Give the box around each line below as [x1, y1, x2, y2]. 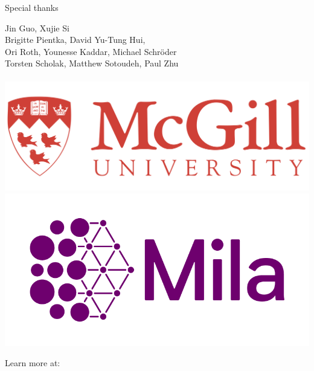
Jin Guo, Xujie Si [5, 21, 69, 34]
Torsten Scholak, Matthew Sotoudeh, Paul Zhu [5, 57, 179, 69]
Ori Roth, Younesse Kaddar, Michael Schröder [5, 45, 177, 57]
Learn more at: [5, 356, 60, 369]
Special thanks [5, 1, 59, 13]
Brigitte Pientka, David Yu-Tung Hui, [5, 33, 146, 46]
